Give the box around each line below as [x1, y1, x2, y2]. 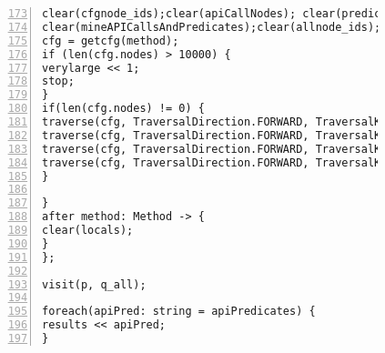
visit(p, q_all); [42, 277, 147, 291]
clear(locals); [42, 224, 134, 237]
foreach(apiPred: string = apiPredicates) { [42, 305, 316, 318]
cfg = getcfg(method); [42, 34, 179, 47]
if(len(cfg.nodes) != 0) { [42, 102, 205, 116]
